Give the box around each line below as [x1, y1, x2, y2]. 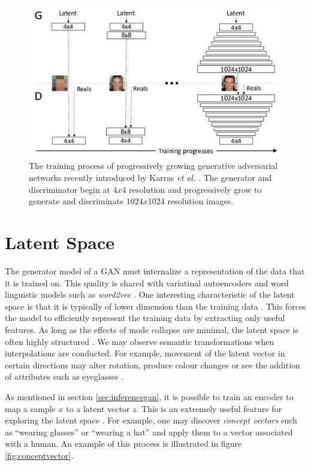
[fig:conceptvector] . [5, 449, 74, 461]
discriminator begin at [29, 183, 110, 195]
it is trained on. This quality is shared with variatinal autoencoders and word [5, 276, 289, 289]
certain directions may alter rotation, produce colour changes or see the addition [5, 358, 300, 371]
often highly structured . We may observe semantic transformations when [5, 335, 274, 347]
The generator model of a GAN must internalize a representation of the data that [5, 264, 305, 277]
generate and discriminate [29, 195, 124, 207]
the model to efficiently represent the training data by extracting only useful [5, 311, 285, 324]
